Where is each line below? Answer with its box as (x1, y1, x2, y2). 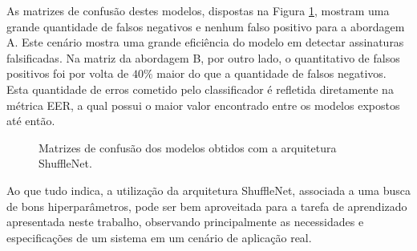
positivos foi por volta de (6, 65, 129, 82)
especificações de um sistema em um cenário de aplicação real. (6, 229, 312, 245)
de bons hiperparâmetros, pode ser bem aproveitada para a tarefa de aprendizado (6, 197, 407, 214)
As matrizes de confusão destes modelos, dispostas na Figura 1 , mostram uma (6, 2, 390, 18)
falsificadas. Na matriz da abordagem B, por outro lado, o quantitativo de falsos (6, 49, 400, 66)
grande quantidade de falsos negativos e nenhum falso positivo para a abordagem (6, 18, 405, 34)
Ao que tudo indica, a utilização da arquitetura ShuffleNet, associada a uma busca (6, 181, 411, 198)
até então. (6, 112, 55, 129)
